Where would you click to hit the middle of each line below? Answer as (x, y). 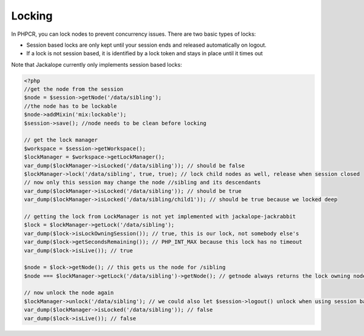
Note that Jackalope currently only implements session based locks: (96, 64)
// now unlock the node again (69, 293)
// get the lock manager (61, 140)
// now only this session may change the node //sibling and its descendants (142, 183)
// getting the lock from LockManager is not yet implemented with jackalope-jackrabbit (160, 216)
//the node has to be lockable (71, 106)
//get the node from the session (74, 89)
